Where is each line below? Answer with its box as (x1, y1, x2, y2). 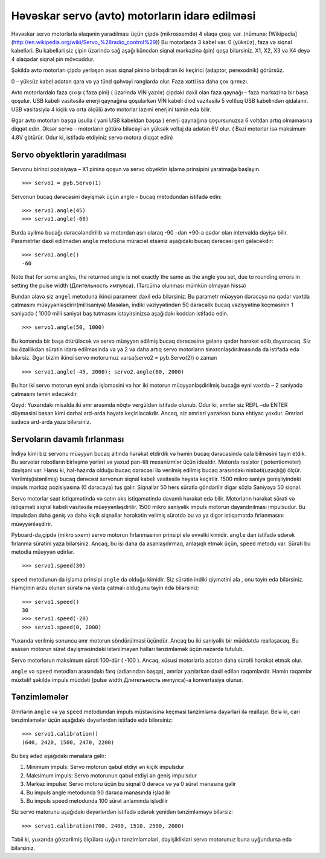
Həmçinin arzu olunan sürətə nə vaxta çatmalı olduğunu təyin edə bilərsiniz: (11, 584, 200, 592)
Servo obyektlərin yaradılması (11, 149, 127, 160)
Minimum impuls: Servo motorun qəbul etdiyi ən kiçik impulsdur (26, 763, 185, 771)
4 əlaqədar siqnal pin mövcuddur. (11, 55, 95, 63)
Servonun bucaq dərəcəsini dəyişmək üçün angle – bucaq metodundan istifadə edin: (11, 193, 222, 200)
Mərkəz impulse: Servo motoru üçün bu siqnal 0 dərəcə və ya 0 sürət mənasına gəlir (26, 780, 237, 788)
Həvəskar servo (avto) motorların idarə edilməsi (11, 9, 256, 22)
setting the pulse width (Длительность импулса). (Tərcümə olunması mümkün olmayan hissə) (11, 282, 246, 289)
